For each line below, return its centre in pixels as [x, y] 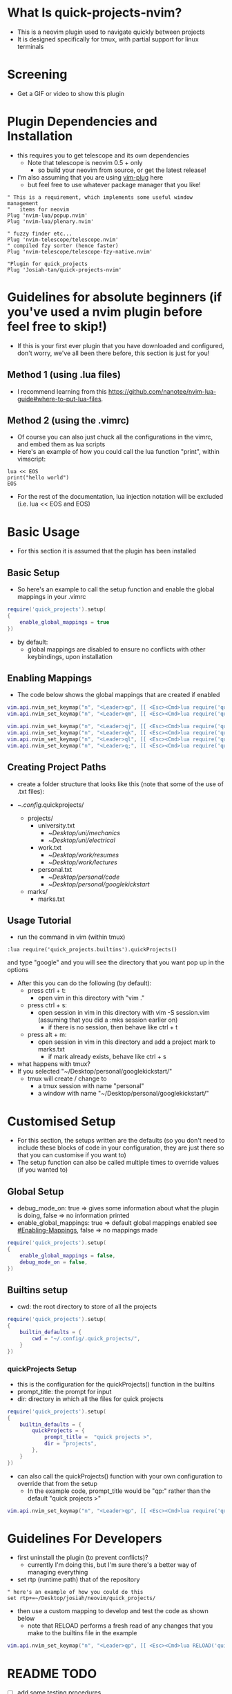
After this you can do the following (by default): [84, 983]
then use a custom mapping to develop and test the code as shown [113, 1611]
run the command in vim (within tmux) [71, 937]
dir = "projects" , [70, 1444]
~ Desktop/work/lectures [83, 862]
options [18, 970]
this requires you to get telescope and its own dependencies [103, 155]
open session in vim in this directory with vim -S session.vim [124, 1013]
